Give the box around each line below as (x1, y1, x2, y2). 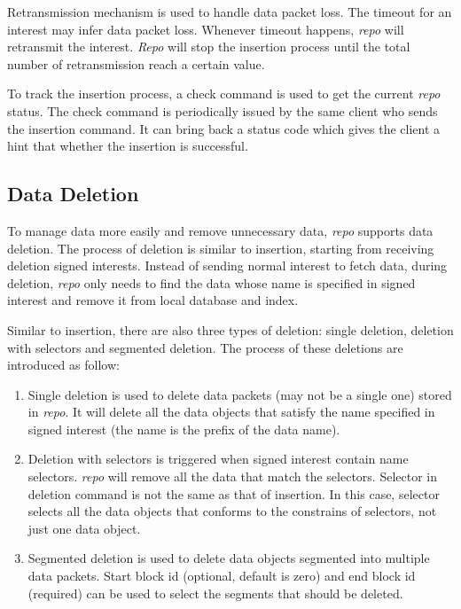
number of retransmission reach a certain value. (7, 54, 265, 73)
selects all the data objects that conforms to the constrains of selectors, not (27, 502, 437, 520)
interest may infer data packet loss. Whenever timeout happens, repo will (7, 20, 404, 38)
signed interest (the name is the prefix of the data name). (27, 419, 340, 438)
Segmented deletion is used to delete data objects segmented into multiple (27, 549, 430, 567)
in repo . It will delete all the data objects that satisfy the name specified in (27, 402, 435, 421)
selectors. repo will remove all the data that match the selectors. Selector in (27, 467, 437, 486)
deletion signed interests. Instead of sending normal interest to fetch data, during (7, 256, 448, 275)
